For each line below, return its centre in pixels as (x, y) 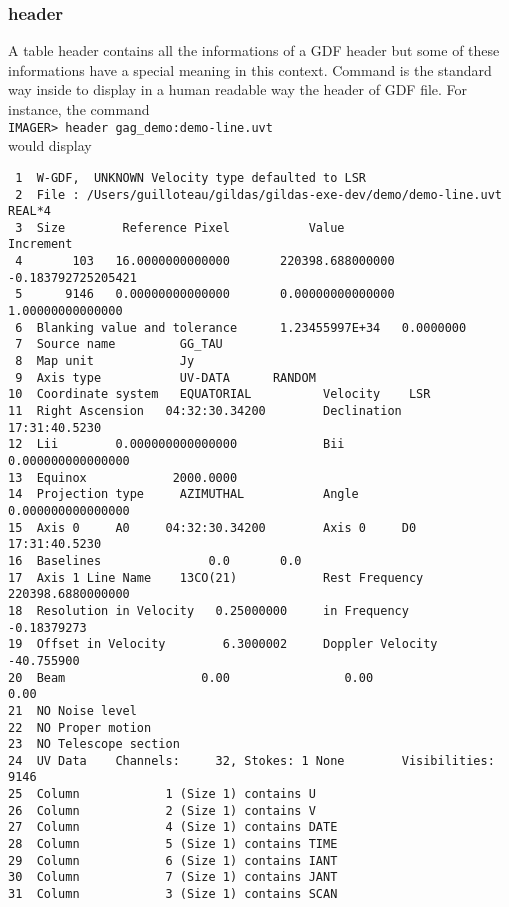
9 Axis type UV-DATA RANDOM (165, 377)
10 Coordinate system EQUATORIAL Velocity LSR (219, 394)
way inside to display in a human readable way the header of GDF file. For (238, 89)
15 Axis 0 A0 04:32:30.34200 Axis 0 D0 (212, 527)
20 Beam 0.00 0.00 (191, 677)
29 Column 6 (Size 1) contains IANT (173, 860)
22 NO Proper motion (80, 727)
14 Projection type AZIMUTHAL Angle (183, 494)
